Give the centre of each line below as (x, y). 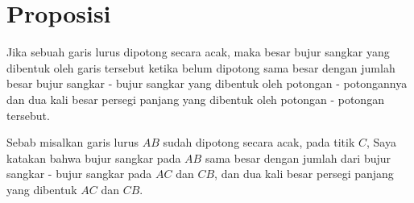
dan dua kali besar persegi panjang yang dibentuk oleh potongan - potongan (195, 99)
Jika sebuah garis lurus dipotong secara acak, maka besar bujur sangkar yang (198, 52)
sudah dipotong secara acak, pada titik (259, 142)
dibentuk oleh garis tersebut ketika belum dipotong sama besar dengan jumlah (201, 67)
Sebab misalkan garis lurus (73, 142)
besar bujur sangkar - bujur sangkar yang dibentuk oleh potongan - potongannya (207, 83)
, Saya (381, 142)
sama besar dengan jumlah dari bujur (298, 157)
